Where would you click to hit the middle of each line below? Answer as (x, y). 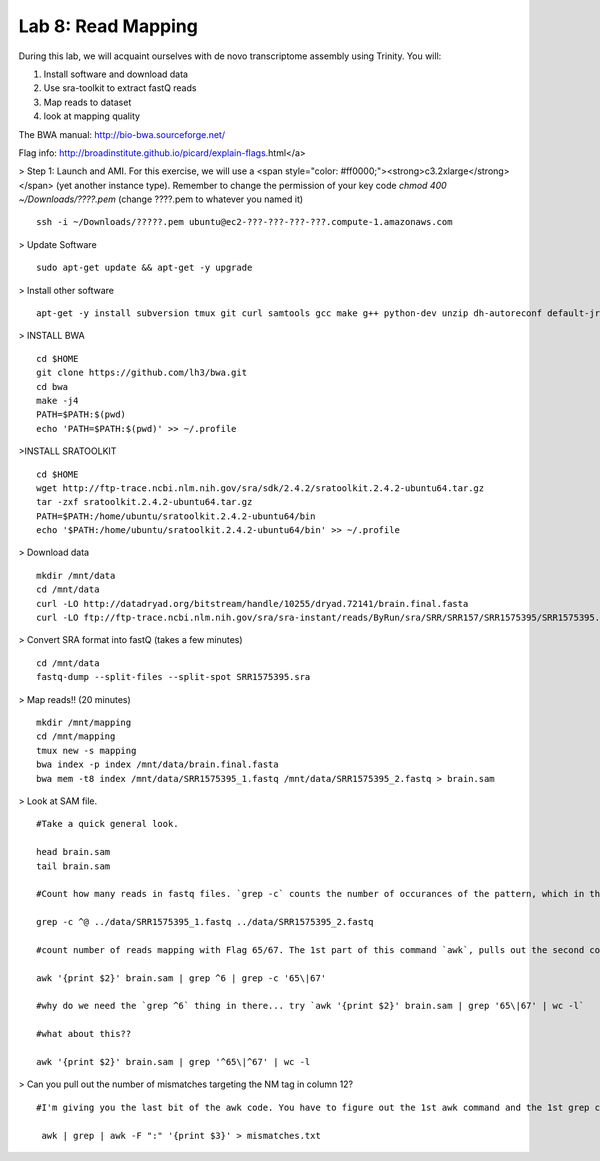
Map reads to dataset (87, 102)
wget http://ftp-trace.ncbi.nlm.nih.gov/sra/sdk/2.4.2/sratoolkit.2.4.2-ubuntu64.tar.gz (260, 488)
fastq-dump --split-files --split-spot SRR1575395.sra (173, 677)
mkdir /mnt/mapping (84, 722)
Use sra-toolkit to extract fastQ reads (120, 88)
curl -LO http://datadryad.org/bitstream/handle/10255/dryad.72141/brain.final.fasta (252, 603)
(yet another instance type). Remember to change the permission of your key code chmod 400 (251, 185)
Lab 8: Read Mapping (108, 26)
